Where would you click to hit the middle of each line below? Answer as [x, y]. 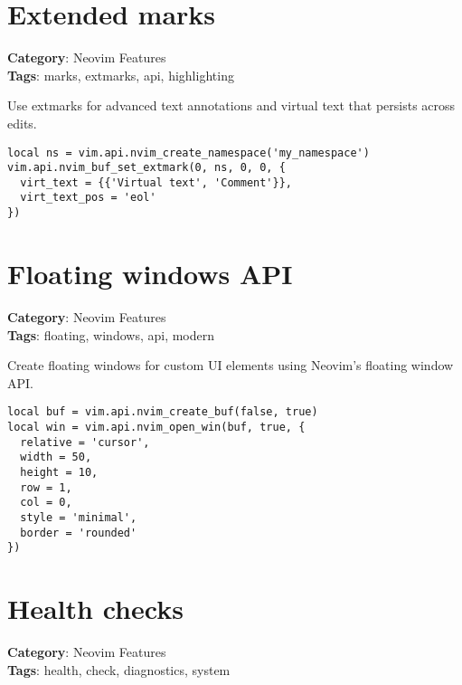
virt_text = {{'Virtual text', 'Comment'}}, [156, 182]
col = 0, [46, 503]
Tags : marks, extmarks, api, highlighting [121, 75]
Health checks [95, 609]
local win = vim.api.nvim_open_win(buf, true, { [156, 427]
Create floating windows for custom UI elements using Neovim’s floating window [231, 365]
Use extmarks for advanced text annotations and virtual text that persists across [231, 105]
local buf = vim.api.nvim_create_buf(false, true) [163, 412]
